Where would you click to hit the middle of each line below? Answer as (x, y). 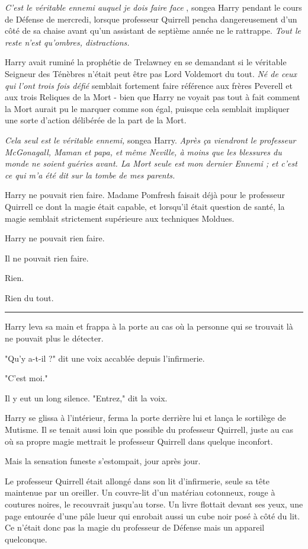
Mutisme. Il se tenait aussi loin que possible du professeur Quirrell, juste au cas (149, 430)
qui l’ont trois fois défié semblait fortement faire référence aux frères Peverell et (149, 85)
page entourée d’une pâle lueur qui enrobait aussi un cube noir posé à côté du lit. (153, 516)
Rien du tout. (29, 297)
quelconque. (26, 539)
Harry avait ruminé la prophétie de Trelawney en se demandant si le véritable (146, 62)
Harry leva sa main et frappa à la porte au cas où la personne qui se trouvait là (149, 326)
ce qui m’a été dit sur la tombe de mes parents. (90, 175)
